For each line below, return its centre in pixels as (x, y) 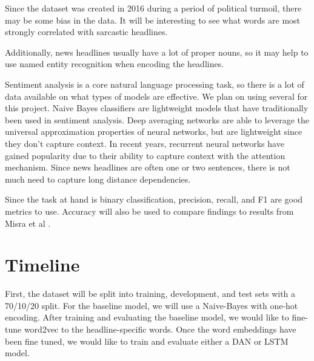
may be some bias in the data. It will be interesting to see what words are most (153, 20)
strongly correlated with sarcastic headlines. (86, 32)
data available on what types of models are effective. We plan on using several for (156, 96)
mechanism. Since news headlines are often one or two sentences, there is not (148, 167)
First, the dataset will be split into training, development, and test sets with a (150, 294)
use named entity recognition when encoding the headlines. (115, 64)
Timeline (42, 265)
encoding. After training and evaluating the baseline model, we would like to (147, 317)
